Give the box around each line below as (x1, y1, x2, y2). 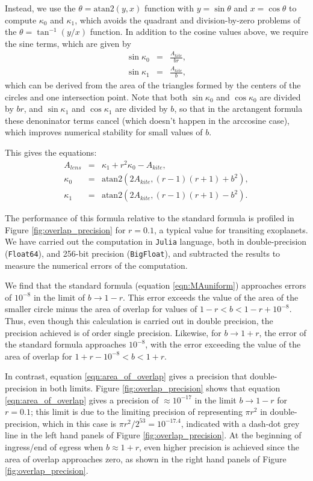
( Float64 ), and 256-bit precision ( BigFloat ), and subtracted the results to (5, 247, 280, 260)
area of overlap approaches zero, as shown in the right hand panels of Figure (5, 452, 287, 465)
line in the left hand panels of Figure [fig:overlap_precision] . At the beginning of (5, 429, 302, 441)
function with (144, 2, 194, 14)
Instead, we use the (5, 2, 76, 14)
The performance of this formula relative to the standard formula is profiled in (5, 212, 294, 224)
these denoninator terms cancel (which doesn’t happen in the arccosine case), (5, 114, 290, 126)
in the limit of (33, 290, 85, 303)
